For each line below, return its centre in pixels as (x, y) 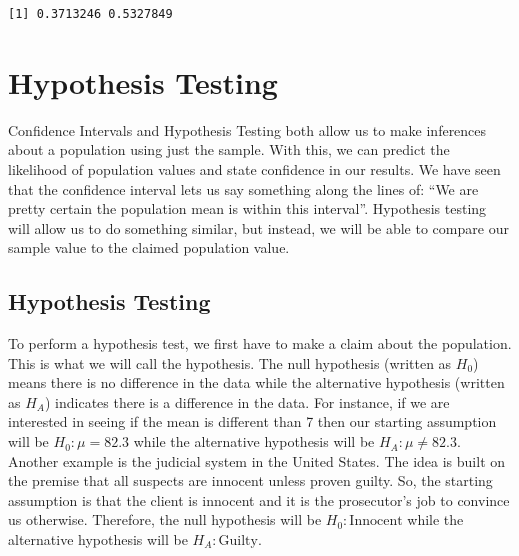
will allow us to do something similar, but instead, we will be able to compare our (258, 227)
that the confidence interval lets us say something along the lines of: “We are (243, 188)
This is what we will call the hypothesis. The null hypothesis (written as (230, 362)
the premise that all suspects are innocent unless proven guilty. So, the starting (250, 480)
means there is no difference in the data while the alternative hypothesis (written (256, 382)
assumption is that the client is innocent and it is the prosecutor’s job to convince (259, 499)
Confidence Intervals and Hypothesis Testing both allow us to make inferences (247, 129)
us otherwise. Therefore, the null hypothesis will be (165, 519)
